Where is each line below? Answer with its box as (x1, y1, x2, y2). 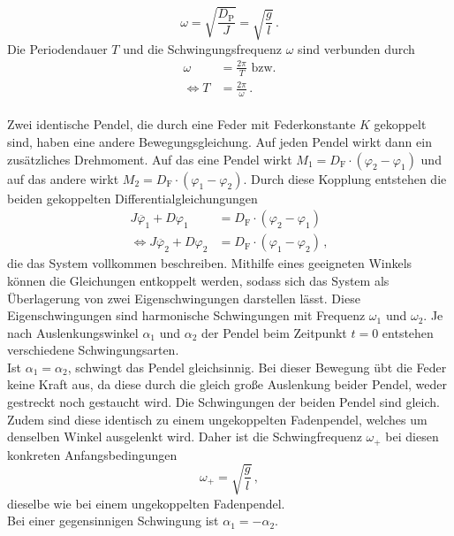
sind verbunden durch (298, 39, 415, 57)
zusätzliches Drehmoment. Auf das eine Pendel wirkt (7, 149, 292, 168)
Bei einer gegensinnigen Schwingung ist (7, 511, 219, 530)
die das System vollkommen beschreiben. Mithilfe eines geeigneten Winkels (7, 254, 412, 272)
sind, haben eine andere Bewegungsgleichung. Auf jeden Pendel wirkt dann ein (7, 133, 432, 151)
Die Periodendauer (7, 39, 108, 57)
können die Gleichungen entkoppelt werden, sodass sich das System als (7, 271, 390, 289)
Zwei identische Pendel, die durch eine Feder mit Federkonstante (7, 115, 356, 134)
